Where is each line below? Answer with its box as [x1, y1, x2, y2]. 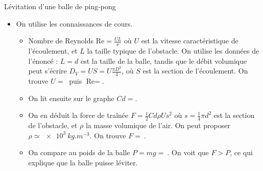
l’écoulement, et [28, 45, 78, 56]
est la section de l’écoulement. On [142, 65, 248, 76]
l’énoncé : [28, 55, 58, 66]
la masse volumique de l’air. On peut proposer [85, 120, 230, 131]
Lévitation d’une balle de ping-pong [4, 1, 116, 11]
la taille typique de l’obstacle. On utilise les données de [87, 45, 259, 56]
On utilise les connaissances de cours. [16, 18, 133, 29]
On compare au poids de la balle [28, 147, 130, 158]
